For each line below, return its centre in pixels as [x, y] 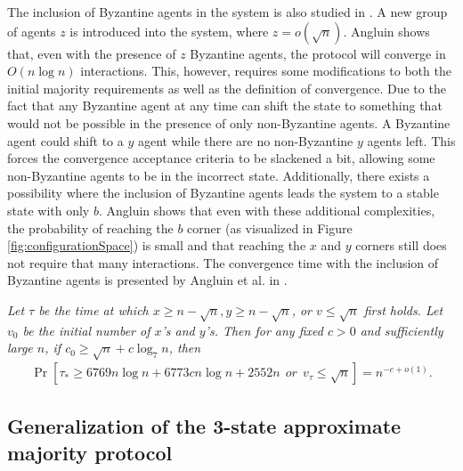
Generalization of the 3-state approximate [204, 426]
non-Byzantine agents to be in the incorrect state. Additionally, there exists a [219, 175]
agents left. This [411, 140]
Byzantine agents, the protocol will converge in [318, 53]
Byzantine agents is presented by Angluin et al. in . [147, 280]
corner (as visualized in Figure [270, 227]
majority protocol [90, 452]
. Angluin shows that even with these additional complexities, [267, 210]
